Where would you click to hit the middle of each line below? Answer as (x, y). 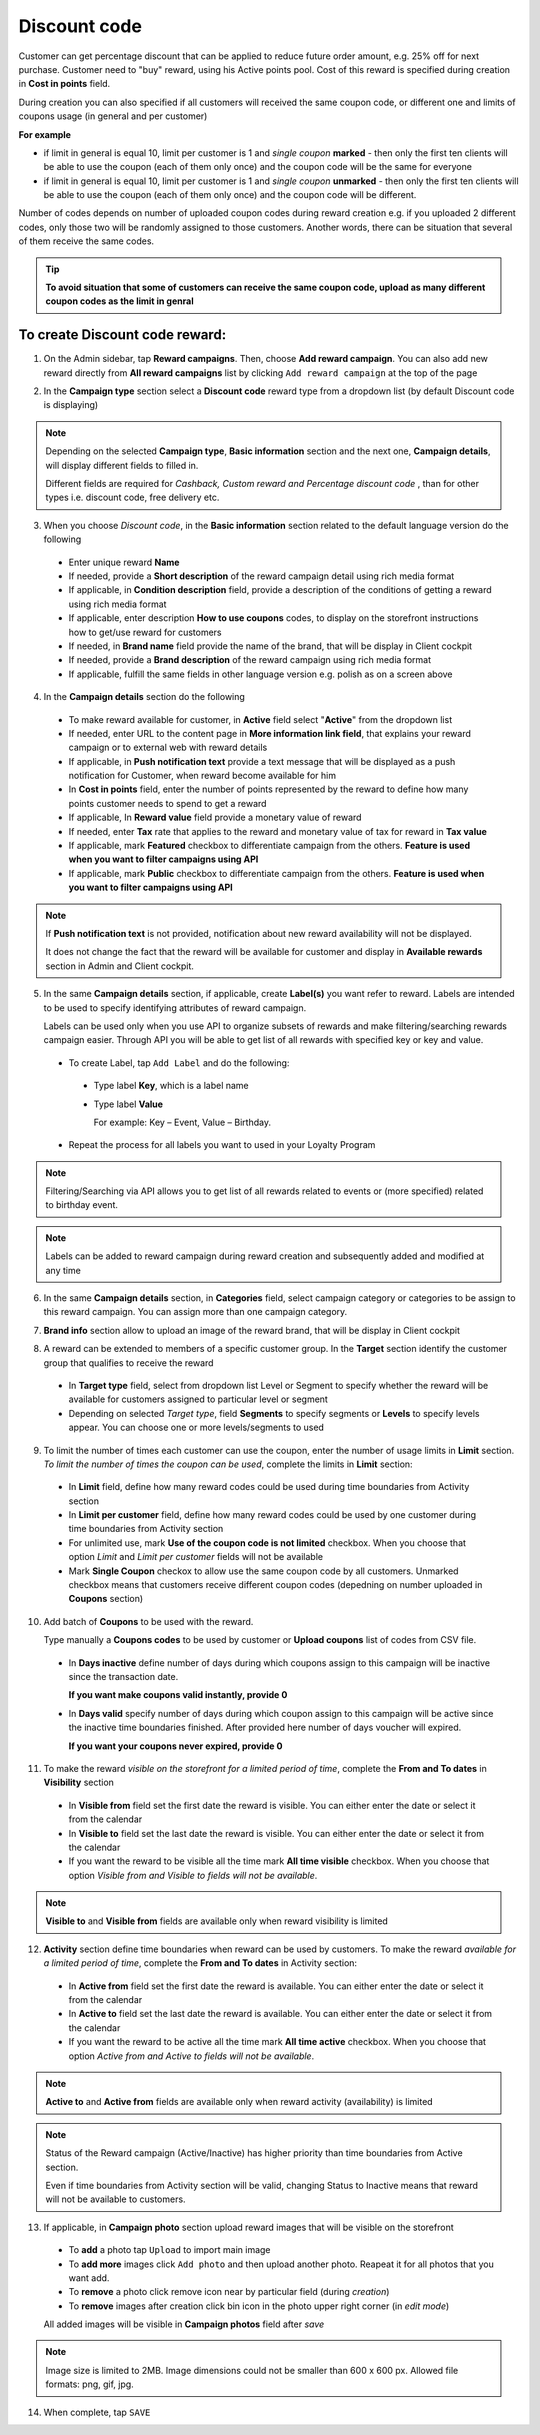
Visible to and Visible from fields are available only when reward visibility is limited (217, 1921)
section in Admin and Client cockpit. (120, 966)
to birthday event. (82, 1205)
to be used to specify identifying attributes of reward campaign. (175, 1007)
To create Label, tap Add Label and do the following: (179, 1062)
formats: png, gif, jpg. (89, 2384)
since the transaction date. (123, 1676)
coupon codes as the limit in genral (119, 301)
